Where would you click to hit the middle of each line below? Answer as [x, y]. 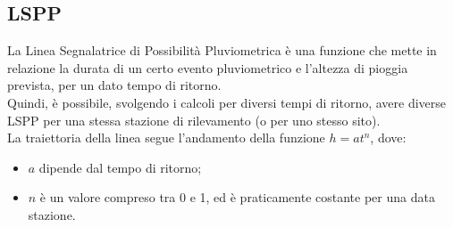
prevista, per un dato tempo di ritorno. [114, 85]
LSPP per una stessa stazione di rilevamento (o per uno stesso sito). [194, 120]
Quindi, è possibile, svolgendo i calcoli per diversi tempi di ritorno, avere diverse [227, 102]
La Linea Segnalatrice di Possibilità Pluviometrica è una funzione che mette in [222, 50]
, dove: [388, 138]
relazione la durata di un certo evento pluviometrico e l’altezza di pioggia [208, 67]
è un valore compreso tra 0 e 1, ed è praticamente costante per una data [237, 197]
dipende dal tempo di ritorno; [120, 167]
